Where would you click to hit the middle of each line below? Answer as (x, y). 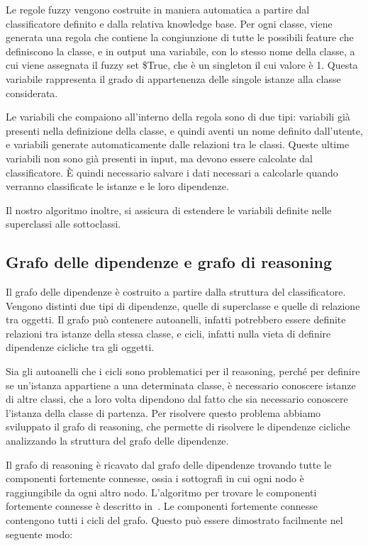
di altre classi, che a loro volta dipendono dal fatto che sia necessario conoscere (177, 399)
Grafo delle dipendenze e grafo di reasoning (169, 262)
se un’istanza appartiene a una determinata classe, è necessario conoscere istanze (181, 385)
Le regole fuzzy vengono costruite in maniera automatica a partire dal (158, 9)
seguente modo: (39, 534)
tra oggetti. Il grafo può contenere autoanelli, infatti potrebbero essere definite (176, 319)
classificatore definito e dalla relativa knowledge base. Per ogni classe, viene (169, 23)
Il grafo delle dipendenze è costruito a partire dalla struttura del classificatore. (176, 292)
